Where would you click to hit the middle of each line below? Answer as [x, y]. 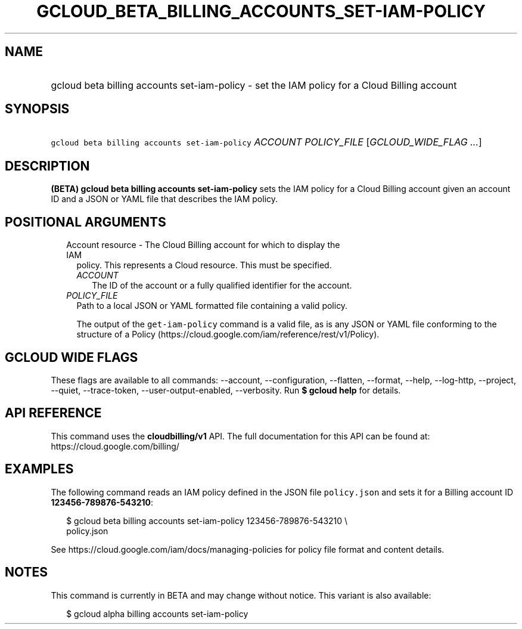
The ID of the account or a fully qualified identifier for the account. [222, 286]
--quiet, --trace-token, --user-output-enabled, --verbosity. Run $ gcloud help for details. [226, 390]
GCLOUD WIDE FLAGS [72, 357]
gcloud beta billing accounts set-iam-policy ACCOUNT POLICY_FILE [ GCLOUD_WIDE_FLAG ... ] [266, 142]
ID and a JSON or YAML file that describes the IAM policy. [164, 199]
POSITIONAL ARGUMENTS [86, 222]
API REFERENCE [53, 413]
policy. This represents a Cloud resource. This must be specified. [204, 265]
